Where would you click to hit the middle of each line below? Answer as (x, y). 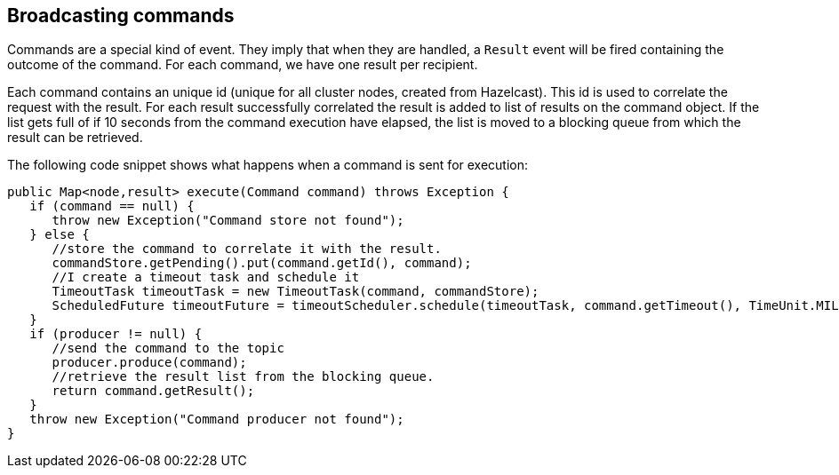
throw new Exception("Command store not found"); (228, 221)
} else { (60, 235)
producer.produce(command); (149, 363)
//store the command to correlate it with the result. (247, 249)
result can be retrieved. (75, 138)
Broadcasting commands (121, 16)
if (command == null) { (112, 206)
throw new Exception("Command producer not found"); (217, 420)
